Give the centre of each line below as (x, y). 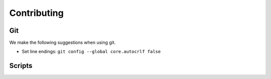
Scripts (21, 66)
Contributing (36, 13)
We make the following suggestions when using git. (62, 43)
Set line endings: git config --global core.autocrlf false (91, 52)
